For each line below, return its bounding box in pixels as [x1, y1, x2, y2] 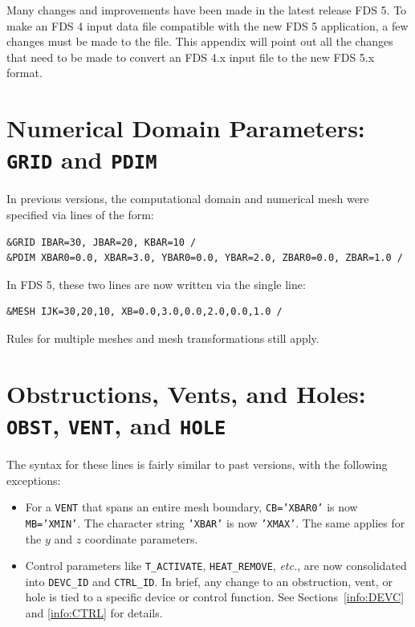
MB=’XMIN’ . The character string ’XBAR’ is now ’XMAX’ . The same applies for [25, 514, 405, 531]
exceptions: [6, 471, 61, 488]
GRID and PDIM [6, 143, 157, 176]
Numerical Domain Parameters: [6, 112, 365, 145]
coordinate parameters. [84, 530, 198, 547]
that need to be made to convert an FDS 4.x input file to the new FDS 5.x [6, 48, 375, 65]
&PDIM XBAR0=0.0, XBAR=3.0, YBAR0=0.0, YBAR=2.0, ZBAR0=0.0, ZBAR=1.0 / [6, 252, 403, 264]
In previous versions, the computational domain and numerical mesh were [6, 190, 369, 207]
